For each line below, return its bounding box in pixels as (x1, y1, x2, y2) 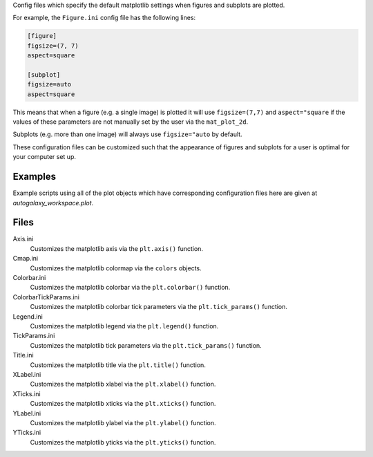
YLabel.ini (12, 409, 41, 418)
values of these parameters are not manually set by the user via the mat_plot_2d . (12, 118, 249, 126)
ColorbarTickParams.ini (12, 292, 79, 301)
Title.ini (12, 351, 34, 360)
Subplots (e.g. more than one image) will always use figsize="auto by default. (12, 130, 242, 138)
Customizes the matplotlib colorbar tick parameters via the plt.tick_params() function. (30, 303, 288, 311)
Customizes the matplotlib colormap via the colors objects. (30, 263, 202, 272)
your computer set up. (12, 153, 76, 161)
